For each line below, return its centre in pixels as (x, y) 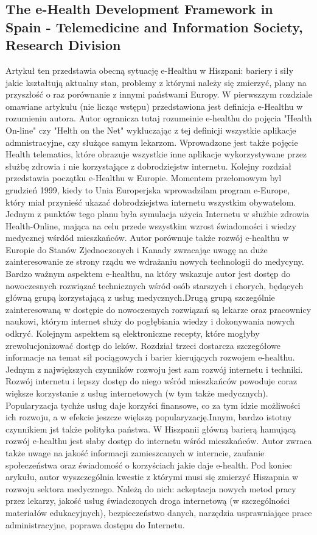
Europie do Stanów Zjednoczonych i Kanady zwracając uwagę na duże (137, 249)
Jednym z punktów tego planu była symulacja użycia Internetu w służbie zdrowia (158, 214)
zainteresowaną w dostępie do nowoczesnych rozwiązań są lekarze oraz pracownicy (158, 309)
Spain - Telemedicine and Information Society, (154, 27)
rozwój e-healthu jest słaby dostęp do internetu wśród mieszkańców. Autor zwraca (159, 441)
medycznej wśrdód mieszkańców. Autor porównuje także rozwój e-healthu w (147, 238)
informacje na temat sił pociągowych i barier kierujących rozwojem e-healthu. (150, 357)
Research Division (63, 45)
